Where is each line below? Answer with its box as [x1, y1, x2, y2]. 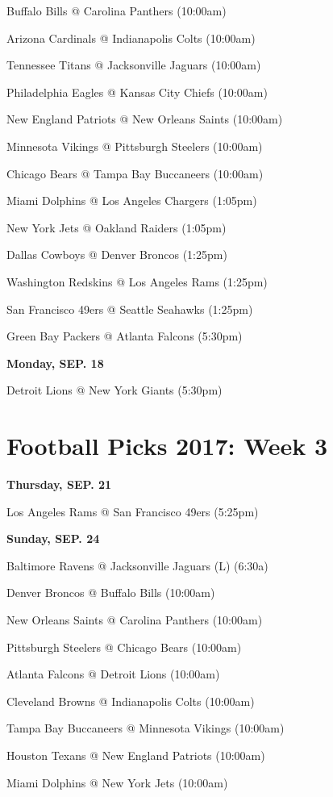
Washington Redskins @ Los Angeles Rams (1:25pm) [6, 273, 268, 290]
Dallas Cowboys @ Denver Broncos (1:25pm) [6, 246, 227, 263]
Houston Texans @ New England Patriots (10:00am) [6, 746, 265, 763]
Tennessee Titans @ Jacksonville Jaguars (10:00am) [6, 56, 261, 73]
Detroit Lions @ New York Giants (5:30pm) [6, 382, 223, 398]
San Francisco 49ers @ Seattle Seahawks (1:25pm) [6, 300, 253, 317]
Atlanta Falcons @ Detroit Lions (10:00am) [6, 666, 220, 682]
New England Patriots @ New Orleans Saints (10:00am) [6, 111, 283, 127]
